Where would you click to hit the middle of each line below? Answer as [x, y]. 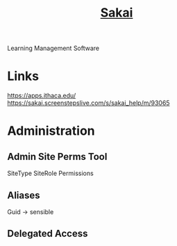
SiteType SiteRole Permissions [50, 173]
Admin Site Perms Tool [57, 157]
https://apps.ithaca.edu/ [42, 96]
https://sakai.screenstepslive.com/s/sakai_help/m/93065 [88, 103]
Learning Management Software [53, 48]
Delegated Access [48, 234]
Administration [51, 131]
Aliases [24, 195]
